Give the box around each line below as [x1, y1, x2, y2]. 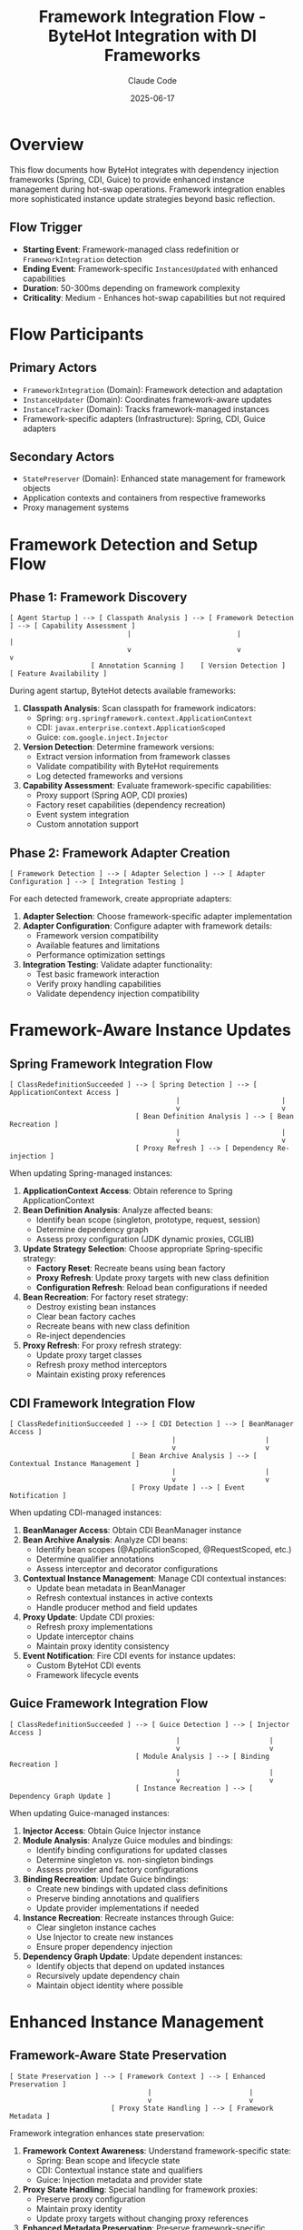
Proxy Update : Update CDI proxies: [22, 1612, 156, 1622]
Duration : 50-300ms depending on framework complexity [22, 282, 240, 293]
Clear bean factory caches [35, 1311, 136, 1322]
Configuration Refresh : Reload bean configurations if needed [35, 1282, 268, 1293]
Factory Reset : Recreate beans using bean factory [35, 1262, 226, 1274]
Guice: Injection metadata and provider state [35, 2174, 202, 2185]
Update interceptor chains [35, 1631, 134, 1642]
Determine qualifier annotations [35, 1553, 154, 1564]
